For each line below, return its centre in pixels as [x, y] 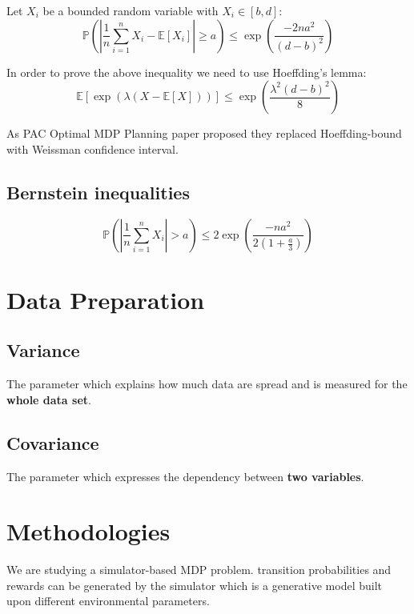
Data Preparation [106, 299]
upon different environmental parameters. [108, 601]
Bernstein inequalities [98, 192]
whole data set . [49, 399]
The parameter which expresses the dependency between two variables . [185, 476]
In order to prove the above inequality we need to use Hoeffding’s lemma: [187, 72]
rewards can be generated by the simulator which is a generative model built [195, 585]
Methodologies [88, 531]
